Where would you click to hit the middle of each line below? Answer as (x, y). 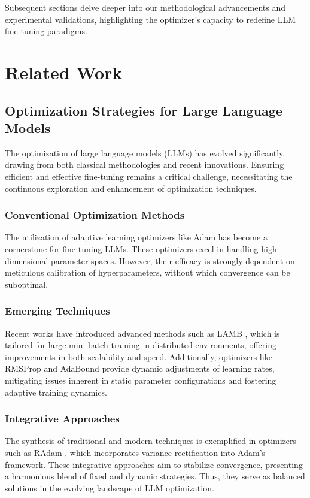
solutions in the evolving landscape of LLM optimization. (110, 488)
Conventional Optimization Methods (95, 215)
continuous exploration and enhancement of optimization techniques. (131, 188)
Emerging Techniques (57, 311)
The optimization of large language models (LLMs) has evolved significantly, (145, 153)
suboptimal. (27, 284)
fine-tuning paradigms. (46, 31)
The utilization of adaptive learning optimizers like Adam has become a (136, 237)
